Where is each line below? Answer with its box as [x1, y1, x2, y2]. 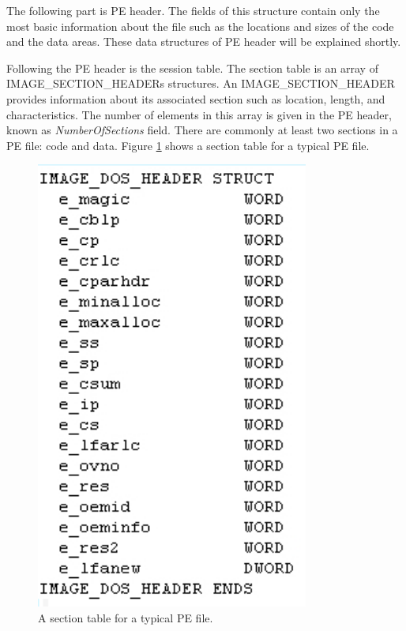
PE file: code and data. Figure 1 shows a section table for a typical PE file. [6, 137, 370, 153]
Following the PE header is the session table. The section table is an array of [6, 59, 378, 76]
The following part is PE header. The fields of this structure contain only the [6, 2, 380, 18]
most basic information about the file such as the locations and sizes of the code [6, 17, 394, 34]
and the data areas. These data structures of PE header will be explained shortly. [6, 33, 401, 50]
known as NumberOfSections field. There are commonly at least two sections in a [6, 122, 398, 138]
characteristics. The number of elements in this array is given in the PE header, [6, 106, 392, 122]
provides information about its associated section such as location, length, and [6, 90, 385, 107]
